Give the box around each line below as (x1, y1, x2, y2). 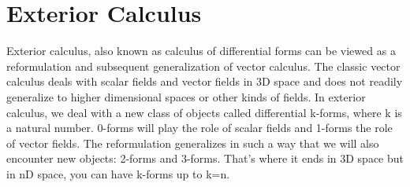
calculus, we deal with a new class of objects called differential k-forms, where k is (6, 104, 402, 120)
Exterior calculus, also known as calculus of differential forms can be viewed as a (6, 42, 396, 59)
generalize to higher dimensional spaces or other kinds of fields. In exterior (6, 88, 366, 104)
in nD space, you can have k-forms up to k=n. (6, 165, 230, 181)
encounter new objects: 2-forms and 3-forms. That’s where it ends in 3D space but (6, 150, 404, 167)
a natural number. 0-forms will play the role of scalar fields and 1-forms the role (6, 119, 393, 136)
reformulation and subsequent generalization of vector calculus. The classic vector (6, 57, 401, 74)
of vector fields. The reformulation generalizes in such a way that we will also (6, 134, 379, 151)
